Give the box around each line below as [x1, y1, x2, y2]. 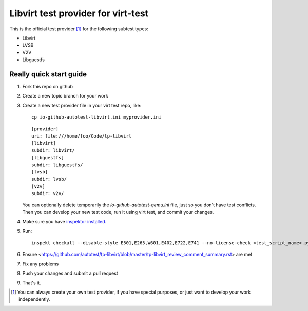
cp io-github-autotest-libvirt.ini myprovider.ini [31, 114, 162, 120]
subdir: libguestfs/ [31, 162, 83, 168]
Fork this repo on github [22, 84, 73, 90]
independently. [18, 296, 51, 302]
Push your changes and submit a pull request [22, 270, 118, 277]
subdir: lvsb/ [31, 176, 67, 182]
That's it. [22, 280, 41, 286]
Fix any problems [22, 261, 59, 267]
